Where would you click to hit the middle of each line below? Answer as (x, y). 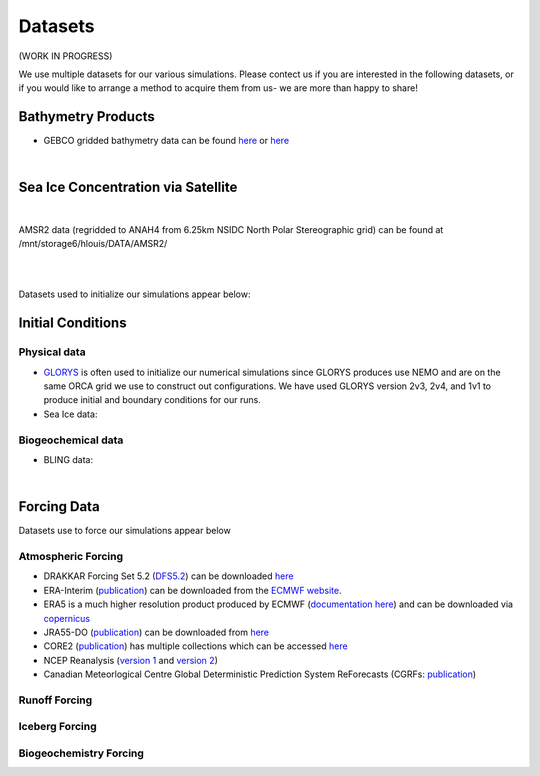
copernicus (66, 618)
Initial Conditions (72, 323)
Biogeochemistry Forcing (81, 753)
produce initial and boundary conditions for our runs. (152, 400)
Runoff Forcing (55, 700)
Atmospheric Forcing (71, 557)
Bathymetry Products (86, 116)
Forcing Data (59, 506)
